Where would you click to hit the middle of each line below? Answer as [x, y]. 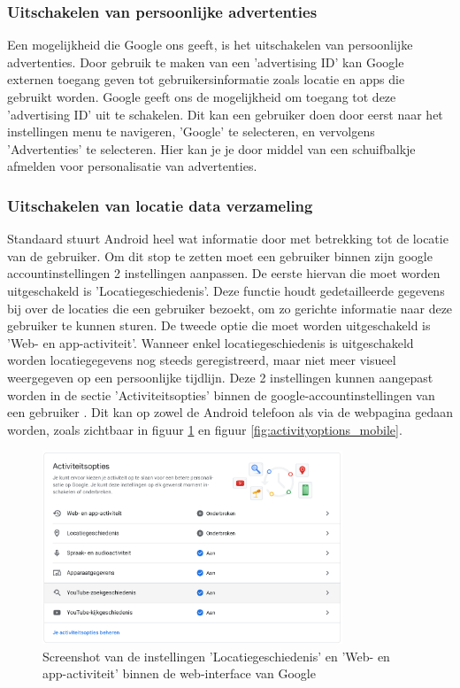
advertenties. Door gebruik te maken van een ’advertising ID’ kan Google [206, 62]
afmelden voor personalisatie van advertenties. [132, 166]
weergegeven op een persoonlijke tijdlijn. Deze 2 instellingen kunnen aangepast [220, 377]
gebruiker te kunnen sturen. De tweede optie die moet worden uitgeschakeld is [219, 325]
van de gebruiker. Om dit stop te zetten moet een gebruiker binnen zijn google [220, 255]
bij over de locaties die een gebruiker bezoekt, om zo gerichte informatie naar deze [230, 308]
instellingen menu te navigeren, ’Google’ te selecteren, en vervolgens [191, 131]
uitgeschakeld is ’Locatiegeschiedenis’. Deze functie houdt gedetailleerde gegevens [226, 290]
